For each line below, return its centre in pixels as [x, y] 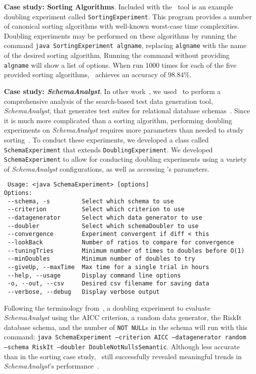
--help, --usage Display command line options [94, 275]
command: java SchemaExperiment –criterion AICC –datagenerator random [125, 337]
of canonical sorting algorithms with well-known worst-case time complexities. [122, 26]
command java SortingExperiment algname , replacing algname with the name [125, 45]
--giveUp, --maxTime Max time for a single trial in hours [108, 267]
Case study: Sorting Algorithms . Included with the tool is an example [119, 6]
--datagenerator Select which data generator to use [105, 218]
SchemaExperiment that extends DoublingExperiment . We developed [108, 149]
